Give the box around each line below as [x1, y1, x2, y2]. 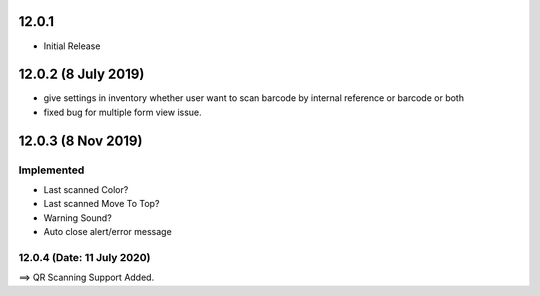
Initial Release [43, 40, 101, 52]
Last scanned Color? [43, 183, 129, 195]
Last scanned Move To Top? [43, 198, 160, 210]
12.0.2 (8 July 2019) [18, 66, 145, 83]
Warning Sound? [43, 211, 112, 224]
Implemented [18, 163, 85, 177]
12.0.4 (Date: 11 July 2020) [18, 250, 151, 264]
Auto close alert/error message [43, 226, 172, 238]
